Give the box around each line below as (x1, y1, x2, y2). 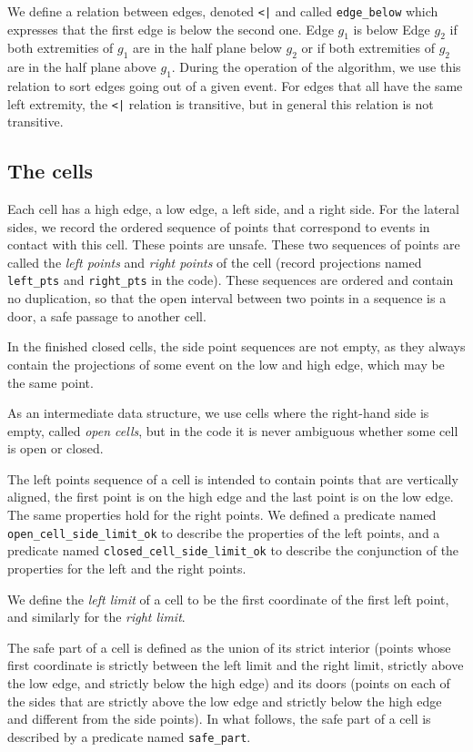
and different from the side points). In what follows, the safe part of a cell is (7, 709, 431, 728)
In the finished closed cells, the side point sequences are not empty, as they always (7, 337, 466, 356)
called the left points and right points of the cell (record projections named (7, 252, 422, 271)
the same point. (7, 372, 94, 391)
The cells (7, 157, 94, 185)
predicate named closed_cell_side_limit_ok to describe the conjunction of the (7, 541, 459, 560)
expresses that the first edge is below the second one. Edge (7, 19, 334, 38)
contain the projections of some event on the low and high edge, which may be (7, 354, 445, 373)
